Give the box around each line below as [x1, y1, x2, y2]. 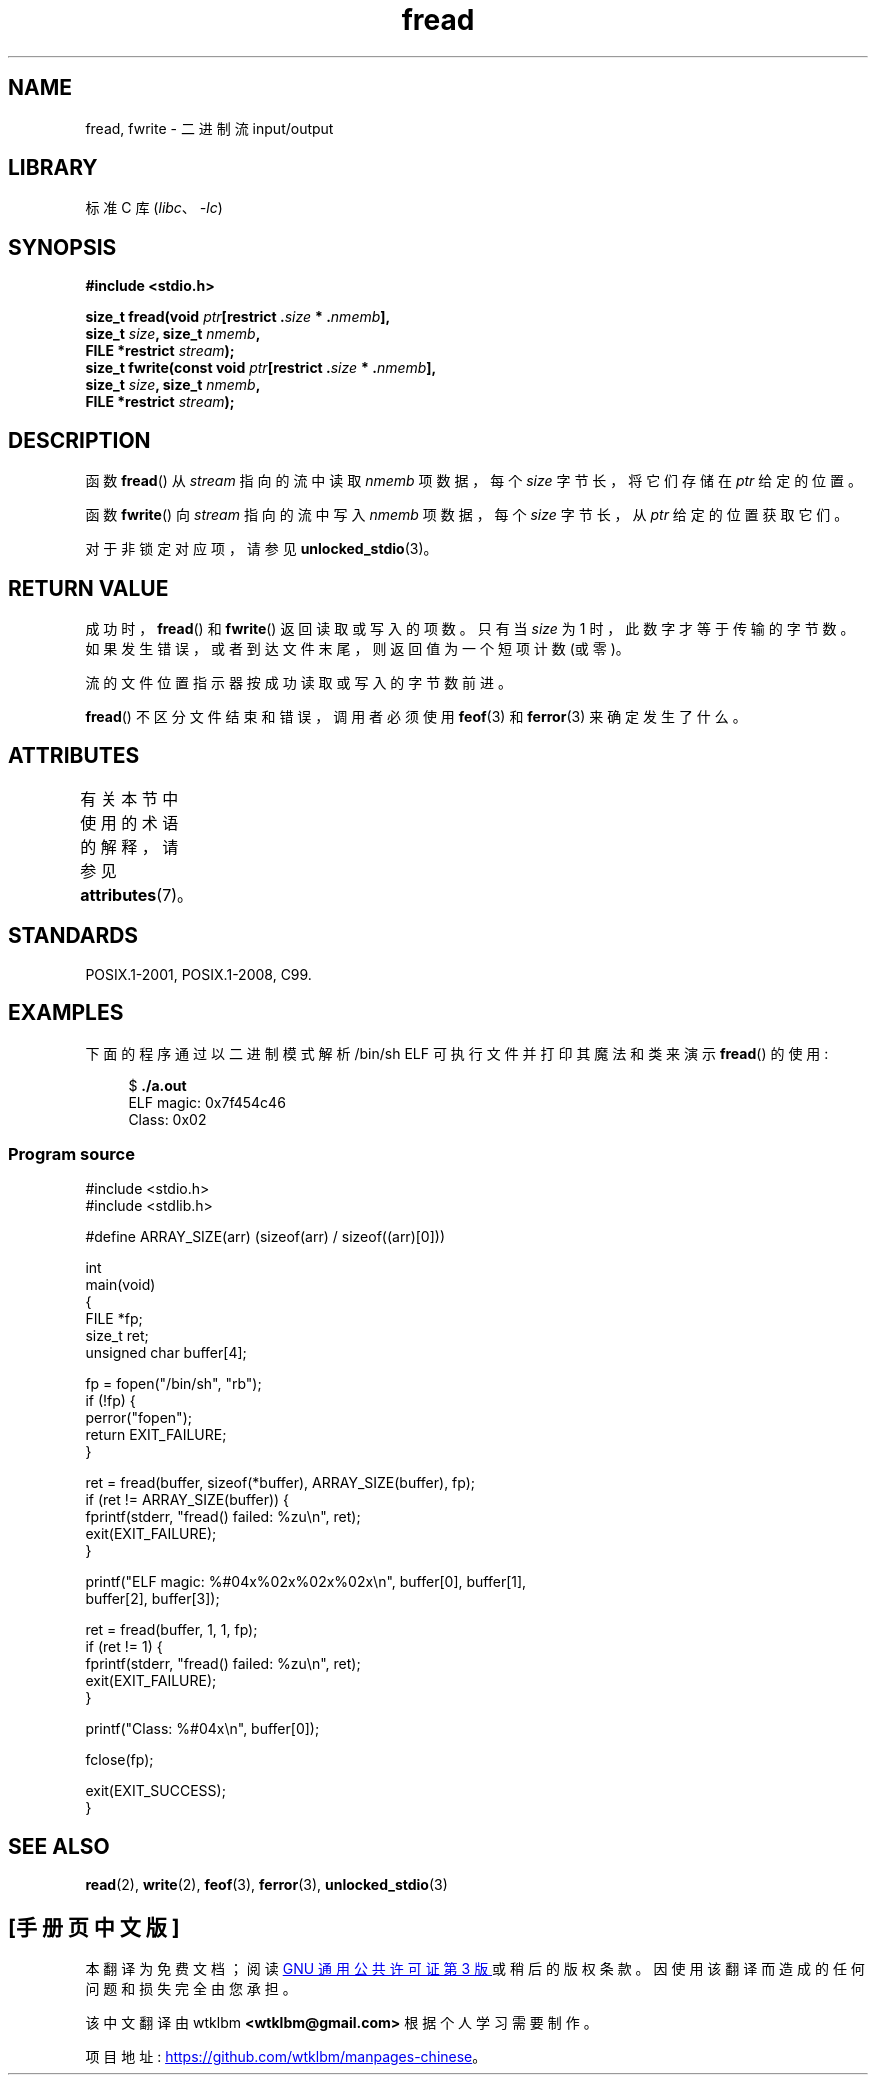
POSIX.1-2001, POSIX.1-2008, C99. [85, 965, 312, 983]
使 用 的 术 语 [80, 812, 179, 833]
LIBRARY [8, 155, 98, 181]
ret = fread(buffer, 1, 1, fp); [85, 1621, 258, 1639]
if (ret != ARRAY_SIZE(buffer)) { [85, 1491, 290, 1509]
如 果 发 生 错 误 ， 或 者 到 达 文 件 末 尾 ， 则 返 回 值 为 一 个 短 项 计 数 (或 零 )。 [85, 639, 630, 657]
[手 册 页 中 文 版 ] [8, 1914, 180, 1940]
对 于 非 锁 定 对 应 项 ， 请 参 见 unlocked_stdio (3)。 [85, 540, 438, 558]
